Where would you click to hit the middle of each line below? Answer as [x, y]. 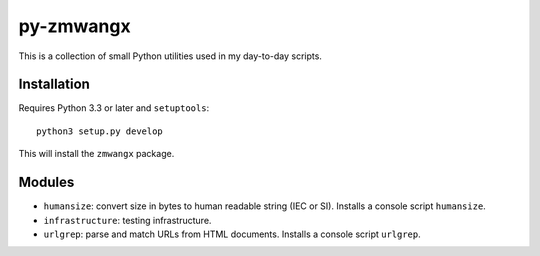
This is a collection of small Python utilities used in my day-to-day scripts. [170, 56]
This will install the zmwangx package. [96, 154]
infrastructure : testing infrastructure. [127, 220]
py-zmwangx [74, 26]
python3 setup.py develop [100, 131]
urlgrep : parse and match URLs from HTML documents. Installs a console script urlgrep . [232, 234]
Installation [54, 84]
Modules [46, 182]
